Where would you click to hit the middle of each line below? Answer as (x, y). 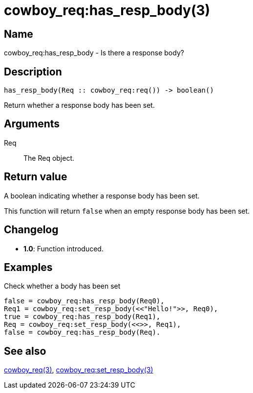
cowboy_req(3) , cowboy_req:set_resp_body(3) (79, 370)
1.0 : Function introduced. (63, 248)
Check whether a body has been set (62, 286)
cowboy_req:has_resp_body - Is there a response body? (94, 53)
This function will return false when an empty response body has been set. (127, 211)
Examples (28, 267)
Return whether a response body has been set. (79, 105)
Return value (36, 177)
